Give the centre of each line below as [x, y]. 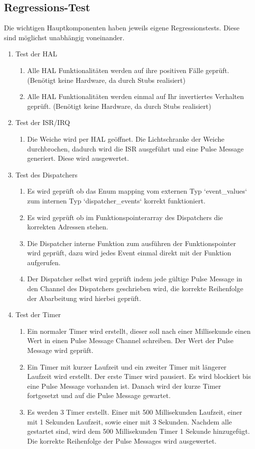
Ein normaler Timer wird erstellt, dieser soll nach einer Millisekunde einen [139, 331]
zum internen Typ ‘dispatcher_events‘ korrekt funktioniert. [116, 200]
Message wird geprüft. [60, 350]
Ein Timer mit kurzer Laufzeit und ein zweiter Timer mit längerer [127, 366]
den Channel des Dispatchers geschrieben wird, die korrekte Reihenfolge [135, 288]
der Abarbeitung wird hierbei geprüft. [84, 298]
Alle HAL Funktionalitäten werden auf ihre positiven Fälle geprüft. [128, 70]
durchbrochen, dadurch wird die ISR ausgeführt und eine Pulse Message [135, 148]
